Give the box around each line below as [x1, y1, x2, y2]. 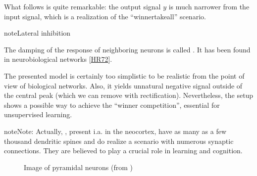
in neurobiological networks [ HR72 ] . [4, 54, 112, 64]
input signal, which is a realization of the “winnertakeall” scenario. [4, 11, 206, 21]
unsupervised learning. [4, 109, 72, 120]
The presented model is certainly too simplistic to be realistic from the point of [4, 70, 245, 81]
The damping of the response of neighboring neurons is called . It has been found [4, 44, 251, 54]
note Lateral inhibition [4, 28, 71, 38]
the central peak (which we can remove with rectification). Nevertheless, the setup [4, 90, 254, 100]
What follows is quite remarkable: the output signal [4, 1, 161, 11]
